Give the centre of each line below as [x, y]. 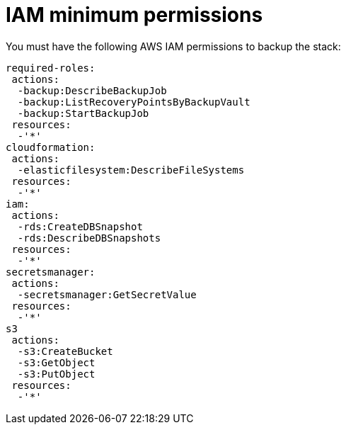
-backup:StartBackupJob [83, 113]
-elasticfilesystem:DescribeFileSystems [131, 170]
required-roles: [51, 68]
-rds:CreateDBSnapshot [80, 226]
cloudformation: [51, 147]
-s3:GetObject [56, 362]
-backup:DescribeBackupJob [92, 90]
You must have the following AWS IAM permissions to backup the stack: [173, 46]
